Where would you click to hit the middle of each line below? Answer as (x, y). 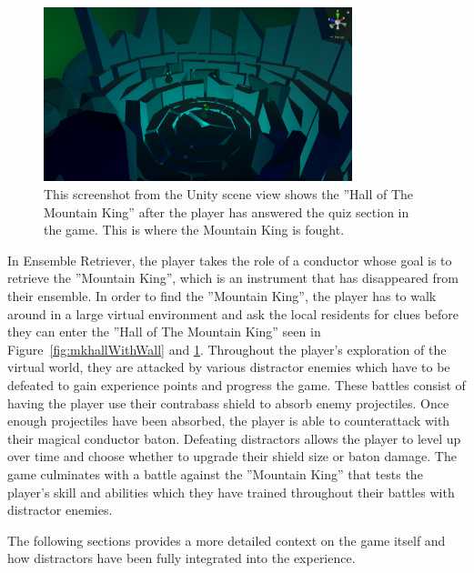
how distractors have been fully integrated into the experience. (182, 558)
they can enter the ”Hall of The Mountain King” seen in (164, 332)
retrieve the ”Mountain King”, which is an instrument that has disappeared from (233, 278)
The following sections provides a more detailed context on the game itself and (227, 540)
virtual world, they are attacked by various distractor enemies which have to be (229, 367)
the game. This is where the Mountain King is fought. (194, 230)
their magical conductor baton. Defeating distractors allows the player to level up (234, 438)
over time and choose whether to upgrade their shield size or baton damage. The (232, 456)
